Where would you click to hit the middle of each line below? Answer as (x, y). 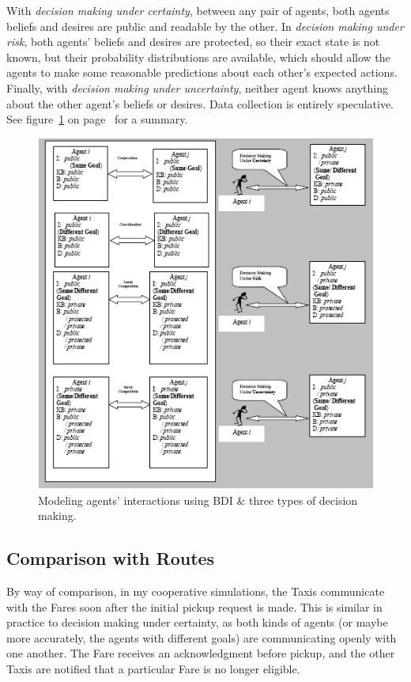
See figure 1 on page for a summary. (97, 119)
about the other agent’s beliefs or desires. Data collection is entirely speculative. (200, 103)
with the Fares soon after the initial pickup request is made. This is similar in (194, 606)
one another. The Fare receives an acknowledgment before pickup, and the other (201, 653)
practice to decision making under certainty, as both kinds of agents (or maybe (197, 622)
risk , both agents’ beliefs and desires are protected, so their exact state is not (193, 42)
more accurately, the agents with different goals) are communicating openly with (202, 637)
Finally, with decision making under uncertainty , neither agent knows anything (197, 87)
